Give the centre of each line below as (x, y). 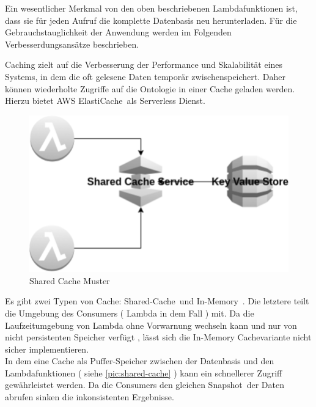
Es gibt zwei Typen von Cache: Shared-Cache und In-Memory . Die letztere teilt (157, 301)
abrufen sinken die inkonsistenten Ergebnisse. (90, 397)
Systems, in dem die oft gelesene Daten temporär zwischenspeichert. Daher (145, 76)
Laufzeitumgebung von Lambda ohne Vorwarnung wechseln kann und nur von (151, 325)
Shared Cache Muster (70, 280)
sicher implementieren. (47, 349)
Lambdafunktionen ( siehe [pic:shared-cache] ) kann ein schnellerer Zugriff (144, 372)
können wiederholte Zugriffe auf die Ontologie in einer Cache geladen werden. (150, 88)
